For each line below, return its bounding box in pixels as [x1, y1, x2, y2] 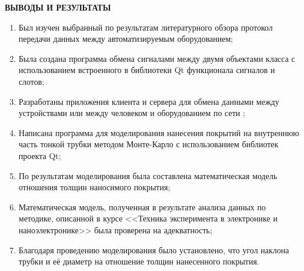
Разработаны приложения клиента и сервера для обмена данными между [18, 95, 279, 107]
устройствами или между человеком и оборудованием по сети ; [18, 107, 245, 119]
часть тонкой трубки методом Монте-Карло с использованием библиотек [18, 138, 279, 150]
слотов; [18, 75, 45, 87]
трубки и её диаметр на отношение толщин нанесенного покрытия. [18, 255, 259, 267]
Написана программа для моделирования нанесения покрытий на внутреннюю [18, 126, 299, 138]
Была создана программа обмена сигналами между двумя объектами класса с [18, 52, 295, 64]
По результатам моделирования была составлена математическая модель [18, 169, 278, 181]
